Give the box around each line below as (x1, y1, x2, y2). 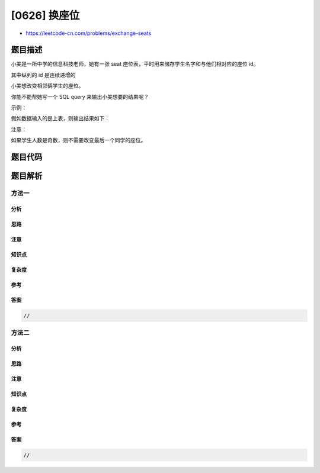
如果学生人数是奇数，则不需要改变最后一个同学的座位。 (11, 137, 146, 144)
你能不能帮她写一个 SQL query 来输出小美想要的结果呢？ (11, 93, 149, 100)
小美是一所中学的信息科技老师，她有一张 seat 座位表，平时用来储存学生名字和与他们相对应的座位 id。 (11, 60, 259, 67)
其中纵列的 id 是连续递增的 (11, 71, 76, 78)
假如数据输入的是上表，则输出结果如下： (11, 115, 110, 122)
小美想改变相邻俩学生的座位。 (11, 82, 84, 89)
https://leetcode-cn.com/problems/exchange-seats (25, 30, 152, 37)
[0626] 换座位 (11, 9, 80, 22)
